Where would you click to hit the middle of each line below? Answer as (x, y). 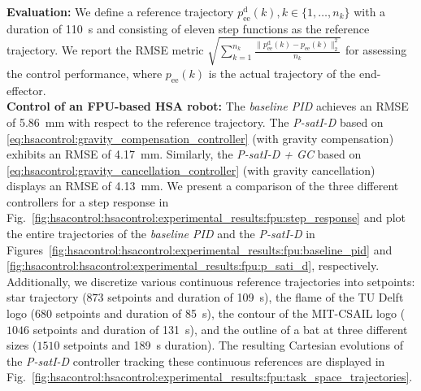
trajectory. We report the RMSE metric (105, 50)
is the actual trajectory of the (282, 73)
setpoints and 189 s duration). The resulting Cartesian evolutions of (234, 345)
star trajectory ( (47, 297)
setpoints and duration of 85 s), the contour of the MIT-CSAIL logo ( (230, 313)
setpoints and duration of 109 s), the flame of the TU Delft (256, 297)
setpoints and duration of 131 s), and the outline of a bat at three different (220, 329)
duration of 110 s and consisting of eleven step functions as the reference (188, 28)
